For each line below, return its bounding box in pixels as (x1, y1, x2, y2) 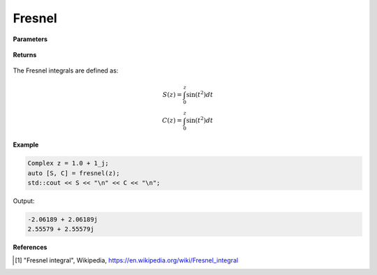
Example (13, 140, 39, 149)
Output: (13, 196, 35, 205)
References (13, 243, 47, 251)
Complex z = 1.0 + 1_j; (27, 159, 110, 168)
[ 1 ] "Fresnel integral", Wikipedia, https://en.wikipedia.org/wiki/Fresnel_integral (15, 255, 239, 265)
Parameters (13, 35, 48, 43)
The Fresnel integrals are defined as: (13, 66, 119, 75)
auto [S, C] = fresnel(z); (27, 169, 120, 177)
